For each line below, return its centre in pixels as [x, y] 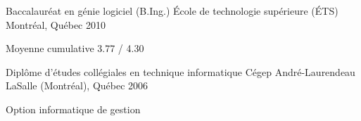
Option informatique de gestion [73, 109]
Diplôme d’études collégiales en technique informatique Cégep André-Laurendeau [180, 71]
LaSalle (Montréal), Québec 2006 [77, 85]
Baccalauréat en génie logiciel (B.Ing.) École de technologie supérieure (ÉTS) [172, 11]
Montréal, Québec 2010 [56, 24]
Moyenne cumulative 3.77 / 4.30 [75, 48]
